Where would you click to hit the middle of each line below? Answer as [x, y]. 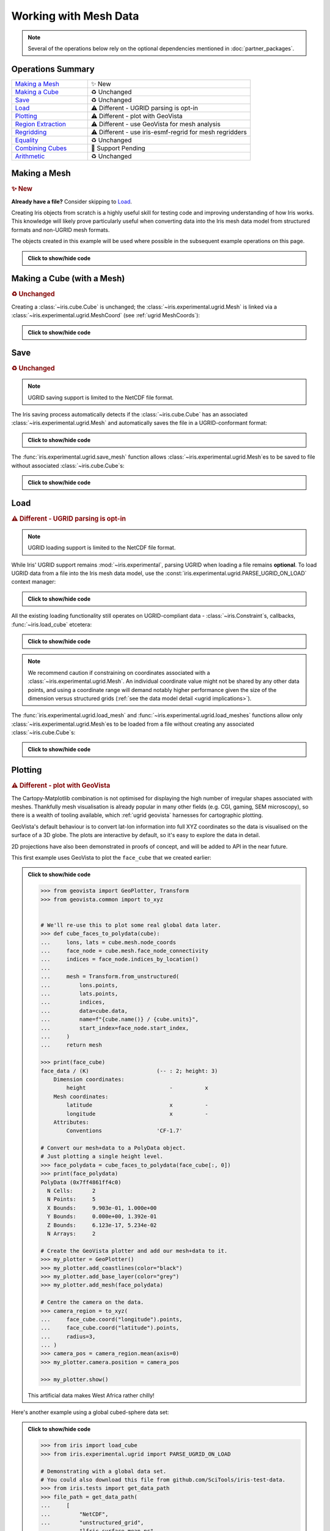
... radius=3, [68, 1336]
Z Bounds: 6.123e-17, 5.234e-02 [102, 1225]
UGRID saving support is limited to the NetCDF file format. [101, 397]
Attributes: [71, 1122]
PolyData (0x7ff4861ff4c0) [81, 1182]
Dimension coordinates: [89, 1079]
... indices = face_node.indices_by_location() [119, 959]
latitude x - [137, 1105]
